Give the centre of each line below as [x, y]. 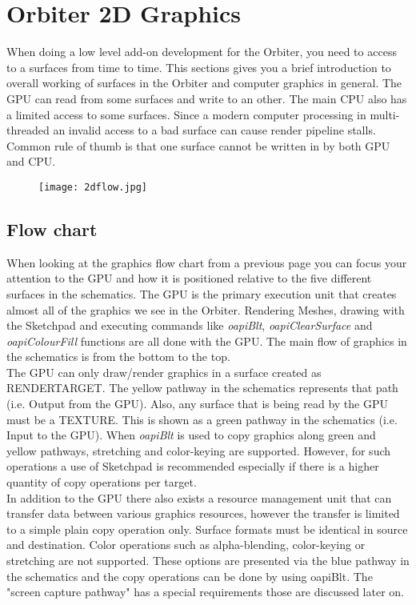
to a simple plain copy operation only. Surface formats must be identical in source [207, 529]
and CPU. [31, 161]
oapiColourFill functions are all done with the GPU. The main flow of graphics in [207, 341]
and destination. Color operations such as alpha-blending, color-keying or [186, 545]
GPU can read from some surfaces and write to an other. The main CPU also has [207, 98]
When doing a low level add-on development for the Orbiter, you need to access [202, 52]
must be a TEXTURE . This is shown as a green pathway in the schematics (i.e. [202, 419]
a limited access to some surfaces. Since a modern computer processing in [186, 114]
